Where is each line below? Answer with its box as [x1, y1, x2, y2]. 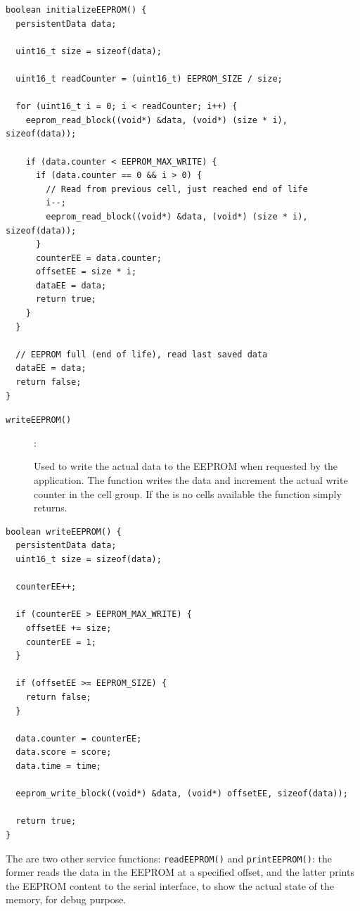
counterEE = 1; [25, 637, 96, 647]
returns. [34, 500, 67, 515]
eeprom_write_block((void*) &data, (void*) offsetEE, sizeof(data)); [15, 789, 348, 799]
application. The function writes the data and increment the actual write [34, 473, 348, 488]
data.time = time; [15, 760, 102, 771]
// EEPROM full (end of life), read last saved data [15, 349, 268, 359]
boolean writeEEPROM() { [6, 526, 122, 537]
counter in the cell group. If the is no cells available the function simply [34, 486, 342, 501]
